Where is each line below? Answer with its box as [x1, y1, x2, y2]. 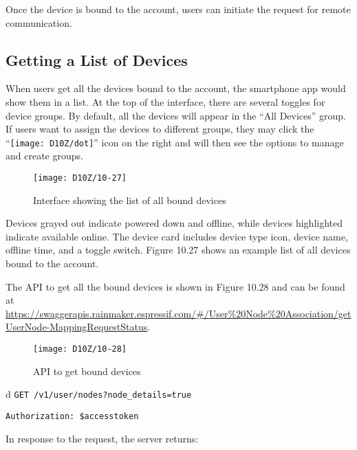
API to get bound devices [33, 363, 141, 378]
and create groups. [6, 148, 83, 163]
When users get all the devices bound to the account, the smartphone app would [6, 81, 346, 95]
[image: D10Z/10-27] [33, 173, 127, 183]
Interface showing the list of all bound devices [33, 192, 226, 207]
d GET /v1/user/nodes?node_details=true [6, 387, 192, 401]
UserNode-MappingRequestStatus [6, 319, 148, 334]
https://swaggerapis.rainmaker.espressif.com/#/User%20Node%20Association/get [6, 306, 351, 320]
